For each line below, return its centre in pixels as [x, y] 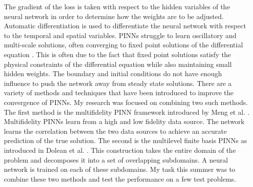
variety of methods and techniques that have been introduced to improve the [119, 93]
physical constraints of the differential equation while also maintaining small [118, 64]
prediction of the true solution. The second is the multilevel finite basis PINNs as [126, 140]
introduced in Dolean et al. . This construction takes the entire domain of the [120, 150]
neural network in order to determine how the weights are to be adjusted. [114, 16]
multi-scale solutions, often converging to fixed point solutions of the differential [124, 45]
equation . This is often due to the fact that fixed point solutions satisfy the [117, 54]
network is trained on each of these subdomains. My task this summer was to [120, 169]
